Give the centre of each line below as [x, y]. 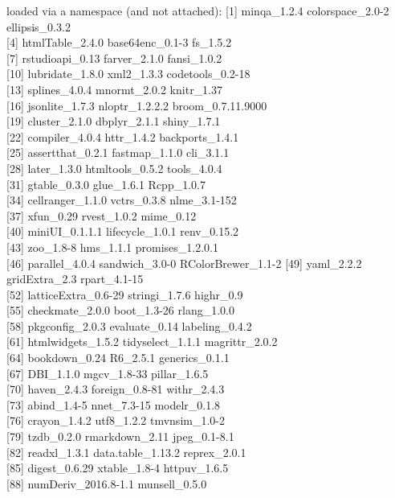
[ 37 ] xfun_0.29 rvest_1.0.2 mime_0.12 [102, 215]
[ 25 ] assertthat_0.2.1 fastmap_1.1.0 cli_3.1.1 [118, 152]
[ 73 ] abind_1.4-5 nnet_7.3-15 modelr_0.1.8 [114, 404]
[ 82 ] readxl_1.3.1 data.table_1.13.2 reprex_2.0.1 [126, 452]
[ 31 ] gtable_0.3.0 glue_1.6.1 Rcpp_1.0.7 [106, 184]
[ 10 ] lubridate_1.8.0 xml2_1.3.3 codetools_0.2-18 [128, 74]
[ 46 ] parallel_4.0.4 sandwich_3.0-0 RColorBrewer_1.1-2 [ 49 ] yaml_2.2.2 [184, 263]
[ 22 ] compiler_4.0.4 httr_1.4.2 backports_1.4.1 [123, 136]
